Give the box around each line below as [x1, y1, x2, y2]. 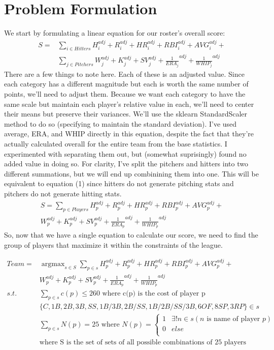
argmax [41, 260, 65, 268]
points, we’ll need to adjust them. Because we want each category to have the [4, 89, 246, 99]
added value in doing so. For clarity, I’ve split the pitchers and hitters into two [4, 158, 248, 169]
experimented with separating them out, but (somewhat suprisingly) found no [4, 148, 247, 159]
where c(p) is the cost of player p [102, 290, 205, 298]
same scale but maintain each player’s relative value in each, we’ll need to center [4, 98, 254, 109]
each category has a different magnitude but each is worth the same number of [4, 78, 249, 89]
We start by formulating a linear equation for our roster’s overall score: [4, 27, 225, 38]
